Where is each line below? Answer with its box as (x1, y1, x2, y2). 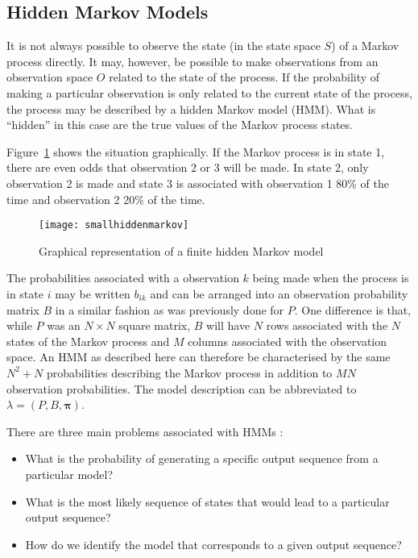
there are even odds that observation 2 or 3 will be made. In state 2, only (6, 159, 369, 176)
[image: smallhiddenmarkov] (39, 219, 189, 231)
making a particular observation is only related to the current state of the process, (6, 84, 412, 101)
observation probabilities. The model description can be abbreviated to (6, 380, 357, 397)
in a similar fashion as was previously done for (55, 301, 284, 318)
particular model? (25, 465, 114, 482)
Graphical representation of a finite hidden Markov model (39, 242, 324, 259)
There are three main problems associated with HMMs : (6, 423, 283, 439)
